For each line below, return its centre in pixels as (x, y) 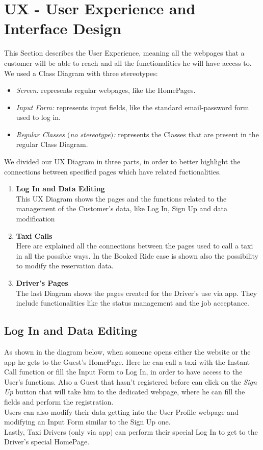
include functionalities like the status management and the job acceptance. (133, 303)
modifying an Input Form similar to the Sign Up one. (87, 422)
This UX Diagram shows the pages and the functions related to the (121, 198)
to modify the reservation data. (65, 266)
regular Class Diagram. (52, 144)
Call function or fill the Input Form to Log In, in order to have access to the (123, 372)
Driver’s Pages (42, 283)
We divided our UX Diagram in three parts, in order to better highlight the (122, 161)
